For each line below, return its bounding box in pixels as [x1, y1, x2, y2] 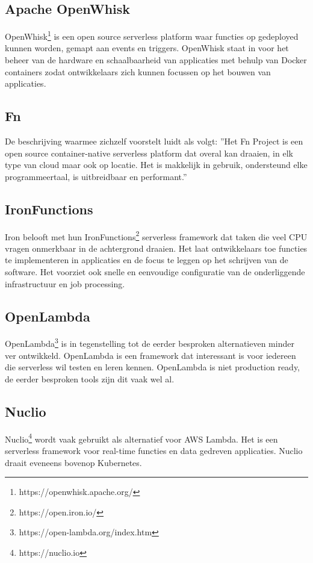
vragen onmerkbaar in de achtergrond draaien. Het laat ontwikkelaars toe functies [5, 241, 308, 254]
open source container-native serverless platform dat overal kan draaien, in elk [5, 146, 293, 159]
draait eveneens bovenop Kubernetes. [5, 456, 142, 468]
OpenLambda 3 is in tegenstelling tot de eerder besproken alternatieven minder [5, 335, 294, 350]
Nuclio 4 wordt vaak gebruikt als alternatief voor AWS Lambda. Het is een [5, 431, 278, 445]
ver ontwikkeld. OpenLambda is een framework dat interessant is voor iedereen [5, 349, 296, 361]
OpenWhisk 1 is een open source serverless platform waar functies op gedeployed [5, 28, 299, 42]
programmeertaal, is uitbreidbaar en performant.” [5, 170, 187, 182]
